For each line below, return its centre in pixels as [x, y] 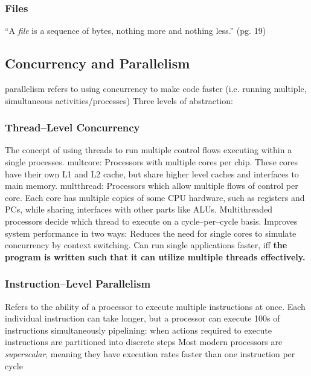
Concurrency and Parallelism [98, 63]
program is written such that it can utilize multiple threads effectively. [155, 256]
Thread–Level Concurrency [72, 127]
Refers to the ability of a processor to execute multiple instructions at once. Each [155, 306]
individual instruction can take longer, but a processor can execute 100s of [143, 318]
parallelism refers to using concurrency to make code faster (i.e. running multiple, [156, 89]
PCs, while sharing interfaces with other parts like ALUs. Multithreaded [139, 209]
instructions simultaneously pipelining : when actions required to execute [138, 330]
